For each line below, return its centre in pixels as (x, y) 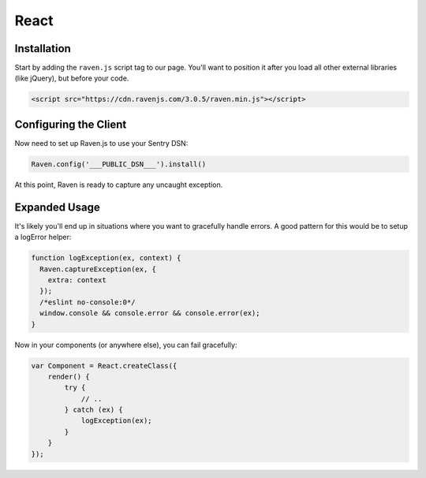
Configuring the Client (71, 124)
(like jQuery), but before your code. (72, 78)
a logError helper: (43, 237)
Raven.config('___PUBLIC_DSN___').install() (119, 164)
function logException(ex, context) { (106, 258)
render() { (69, 376)
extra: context (77, 280)
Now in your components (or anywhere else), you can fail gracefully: (126, 345)
